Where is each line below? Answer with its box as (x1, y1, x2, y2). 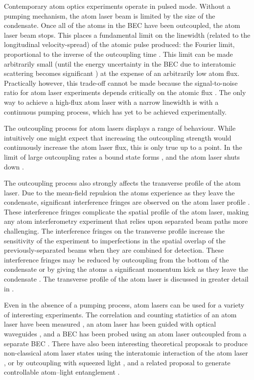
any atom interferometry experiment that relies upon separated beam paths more (4, 216, 248, 226)
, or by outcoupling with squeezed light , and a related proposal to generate (4, 357, 231, 367)
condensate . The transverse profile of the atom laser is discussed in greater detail (4, 274, 249, 284)
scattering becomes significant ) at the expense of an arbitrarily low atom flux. (4, 68, 240, 78)
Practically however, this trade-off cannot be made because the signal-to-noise (4, 77, 238, 88)
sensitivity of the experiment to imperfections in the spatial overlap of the (4, 235, 226, 245)
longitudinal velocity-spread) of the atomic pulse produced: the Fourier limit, (4, 39, 235, 49)
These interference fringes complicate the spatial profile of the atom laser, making (4, 206, 249, 216)
